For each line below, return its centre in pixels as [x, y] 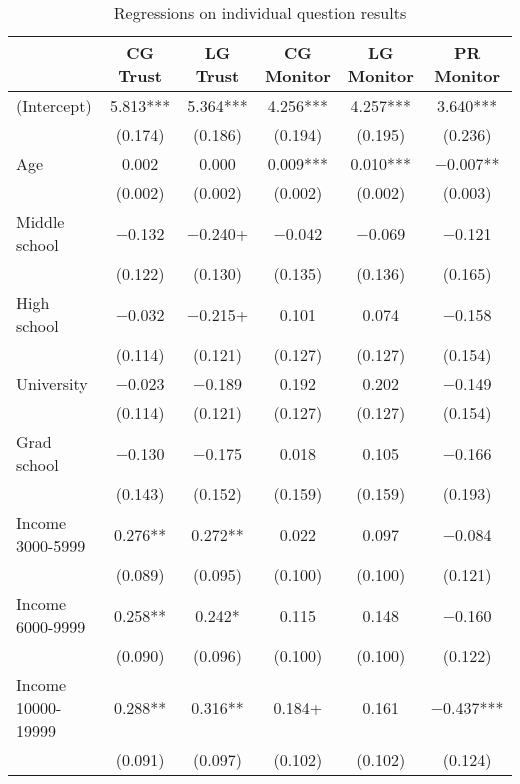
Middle [40, 221]
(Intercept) [54, 105]
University [52, 383]
